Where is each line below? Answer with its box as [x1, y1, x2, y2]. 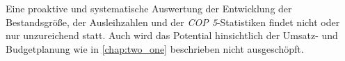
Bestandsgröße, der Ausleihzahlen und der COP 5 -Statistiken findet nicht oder [6, 14, 340, 29]
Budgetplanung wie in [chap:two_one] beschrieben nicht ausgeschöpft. [6, 41, 304, 56]
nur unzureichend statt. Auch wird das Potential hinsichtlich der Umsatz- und [6, 28, 338, 42]
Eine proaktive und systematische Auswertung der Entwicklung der [6, 1, 292, 15]
